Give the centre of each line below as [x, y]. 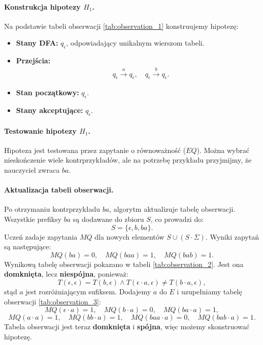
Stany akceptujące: [50, 110]
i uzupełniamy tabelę [209, 291]
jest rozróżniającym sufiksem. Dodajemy [88, 291]
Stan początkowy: [47, 92]
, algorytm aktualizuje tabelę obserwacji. [172, 209]
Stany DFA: [37, 43]
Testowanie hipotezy [40, 130]
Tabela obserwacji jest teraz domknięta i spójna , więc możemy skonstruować [127, 327]
